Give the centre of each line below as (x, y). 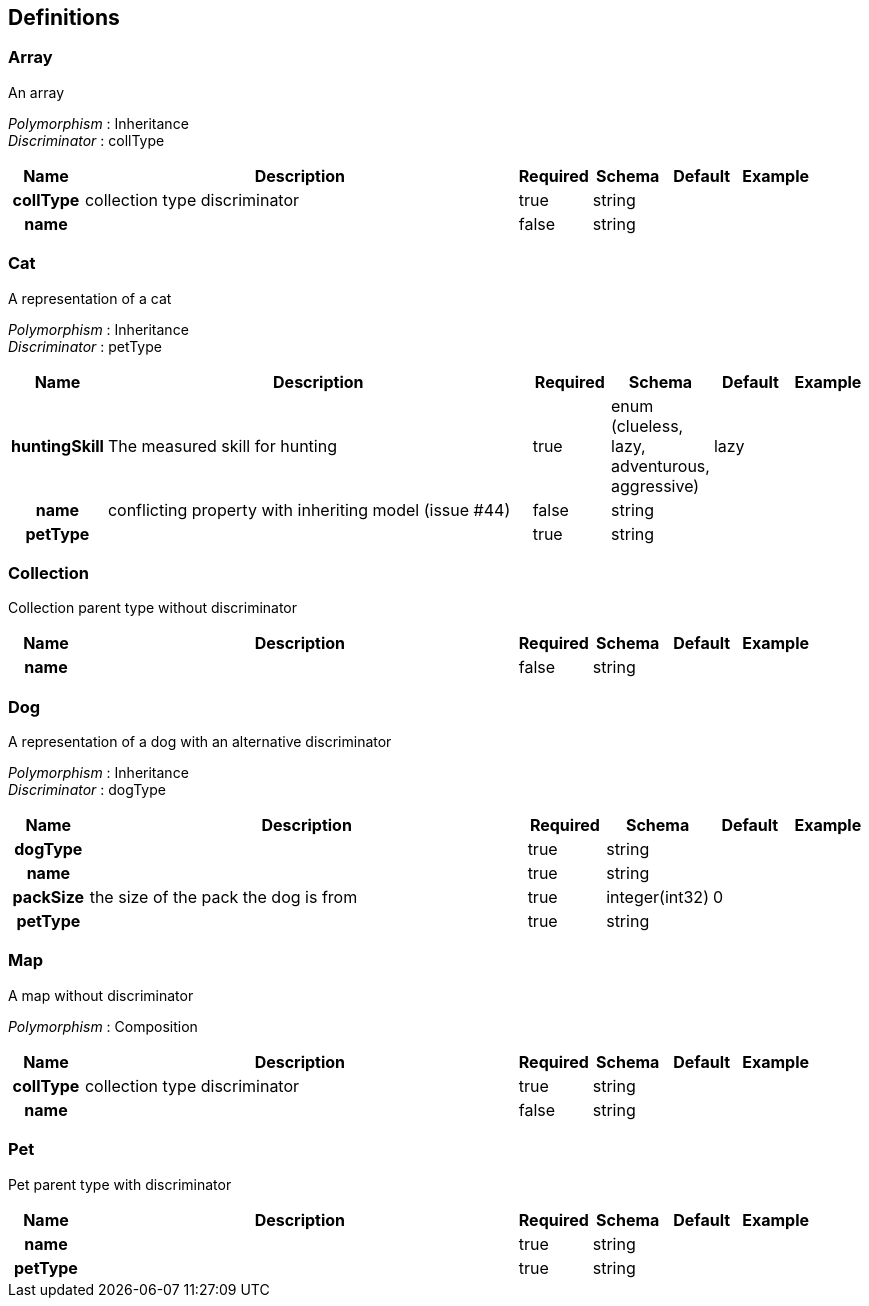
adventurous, (660, 465)
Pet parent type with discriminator (120, 1184)
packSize (48, 897)
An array (36, 92)
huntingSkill (57, 445)
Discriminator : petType (85, 346)
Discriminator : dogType (87, 790)
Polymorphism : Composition (103, 1026)
